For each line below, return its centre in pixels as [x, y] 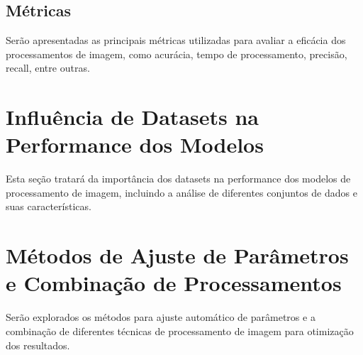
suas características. [49, 206]
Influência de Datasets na [133, 117]
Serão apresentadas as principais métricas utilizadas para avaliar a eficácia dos [176, 40]
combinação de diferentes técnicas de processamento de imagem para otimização [180, 331]
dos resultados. [38, 345]
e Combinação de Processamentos [174, 283]
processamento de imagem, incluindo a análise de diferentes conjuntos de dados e [181, 192]
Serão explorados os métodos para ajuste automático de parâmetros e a [161, 317]
